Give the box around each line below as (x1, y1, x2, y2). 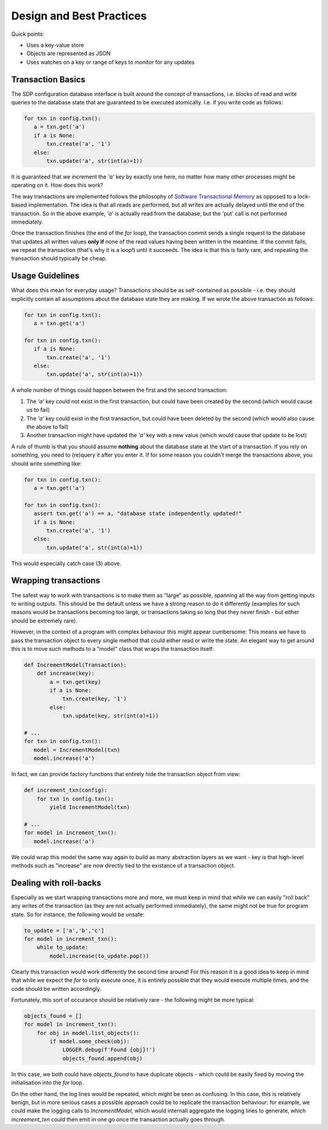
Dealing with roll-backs (11, 877, 101, 888)
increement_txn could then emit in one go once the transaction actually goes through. (11, 1115, 226, 1123)
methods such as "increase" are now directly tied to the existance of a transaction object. (11, 862, 236, 869)
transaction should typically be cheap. (11, 255, 108, 262)
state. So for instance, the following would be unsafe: (11, 911, 145, 918)
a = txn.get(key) (49, 678, 101, 686)
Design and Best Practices (11, 9, 147, 22)
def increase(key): (36, 670, 95, 677)
